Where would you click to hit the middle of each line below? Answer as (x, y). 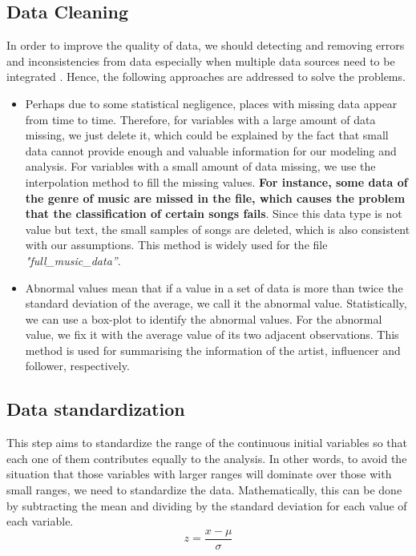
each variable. (40, 521)
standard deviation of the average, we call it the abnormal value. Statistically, (216, 303)
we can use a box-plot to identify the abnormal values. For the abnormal (204, 318)
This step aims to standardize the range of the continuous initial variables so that (207, 443)
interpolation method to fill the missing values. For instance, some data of (216, 181)
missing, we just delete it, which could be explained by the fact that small (207, 135)
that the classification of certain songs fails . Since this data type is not (214, 214)
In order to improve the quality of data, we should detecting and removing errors (206, 45)
